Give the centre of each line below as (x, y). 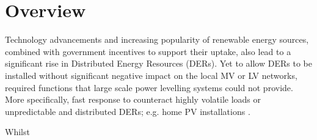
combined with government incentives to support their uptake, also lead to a (148, 51)
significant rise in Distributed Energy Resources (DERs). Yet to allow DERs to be (158, 63)
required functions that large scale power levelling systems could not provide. (149, 87)
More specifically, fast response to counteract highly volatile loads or (133, 99)
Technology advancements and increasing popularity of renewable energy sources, (157, 39)
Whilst (17, 132)
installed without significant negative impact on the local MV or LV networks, (151, 75)
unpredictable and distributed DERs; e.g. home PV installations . (128, 111)
